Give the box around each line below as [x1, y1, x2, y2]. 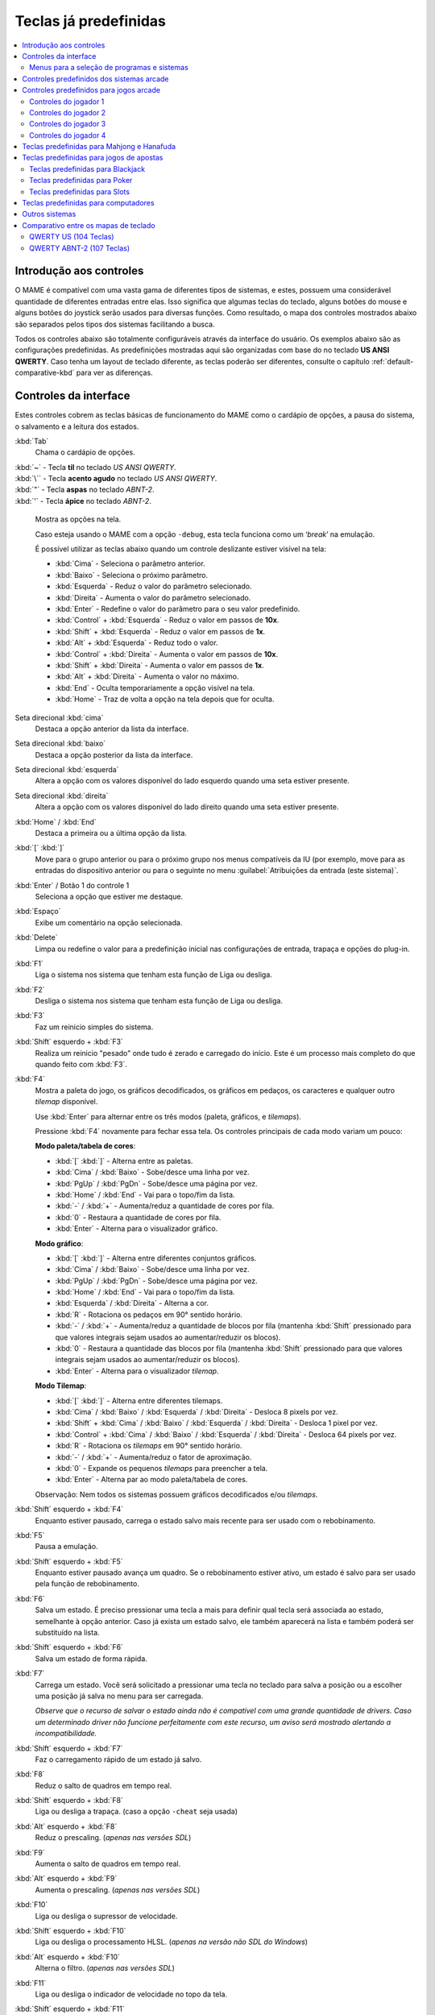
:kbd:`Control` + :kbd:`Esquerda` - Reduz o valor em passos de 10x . [55, 615, 280, 625]
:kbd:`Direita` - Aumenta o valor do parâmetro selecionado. [55, 592, 251, 602]
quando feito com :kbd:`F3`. [35, 1060, 128, 1070]
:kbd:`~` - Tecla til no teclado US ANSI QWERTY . [14, 462, 176, 472]
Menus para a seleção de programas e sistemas [29, 63, 188, 73]
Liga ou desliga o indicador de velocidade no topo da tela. [35, 1989, 228, 1999]
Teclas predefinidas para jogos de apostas [22, 153, 164, 163]
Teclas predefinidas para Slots [29, 186, 130, 197]
